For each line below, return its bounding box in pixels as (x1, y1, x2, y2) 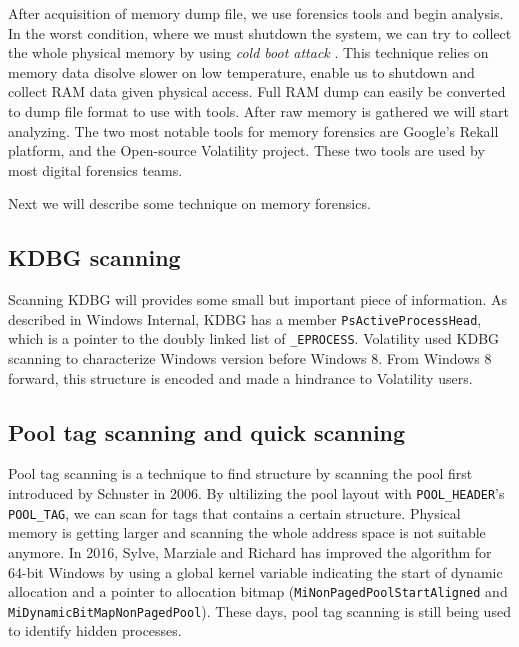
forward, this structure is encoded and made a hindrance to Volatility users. (8, 367, 473, 388)
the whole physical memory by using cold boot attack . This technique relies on (8, 42, 489, 63)
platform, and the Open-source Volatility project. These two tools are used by (8, 140, 485, 161)
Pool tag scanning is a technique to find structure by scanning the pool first (8, 463, 473, 484)
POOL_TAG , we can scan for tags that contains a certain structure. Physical (8, 502, 461, 523)
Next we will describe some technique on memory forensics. (8, 193, 371, 214)
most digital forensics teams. (8, 159, 183, 180)
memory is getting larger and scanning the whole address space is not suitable (8, 522, 486, 543)
